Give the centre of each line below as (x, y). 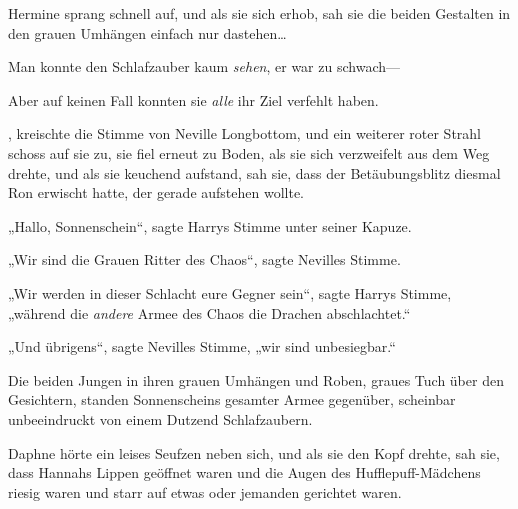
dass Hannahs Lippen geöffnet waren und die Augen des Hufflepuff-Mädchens (244, 472)
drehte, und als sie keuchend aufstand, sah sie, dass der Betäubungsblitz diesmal (254, 172)
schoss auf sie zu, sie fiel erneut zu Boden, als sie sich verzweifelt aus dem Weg (249, 152)
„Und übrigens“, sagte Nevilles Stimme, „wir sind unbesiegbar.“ (202, 346)
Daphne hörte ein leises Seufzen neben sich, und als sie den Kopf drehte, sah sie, (254, 452)
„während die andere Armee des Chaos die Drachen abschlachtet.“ (209, 312)
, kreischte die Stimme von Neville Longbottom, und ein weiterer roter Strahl (245, 133)
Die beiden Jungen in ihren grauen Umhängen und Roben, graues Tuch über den (256, 379)
